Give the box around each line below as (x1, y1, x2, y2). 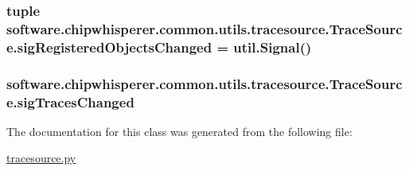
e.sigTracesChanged (6, 91, 134, 111)
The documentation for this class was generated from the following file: (6, 122, 353, 139)
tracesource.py (6, 150, 76, 166)
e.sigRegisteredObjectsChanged (6, 37, 212, 56)
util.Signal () (233, 37, 312, 56)
